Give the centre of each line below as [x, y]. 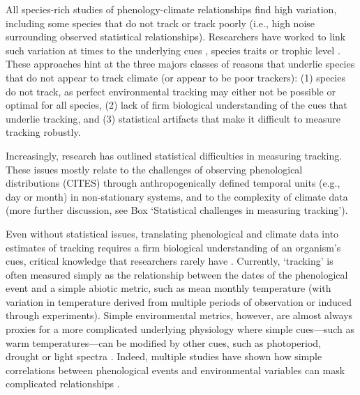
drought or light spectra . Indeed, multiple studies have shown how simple [164, 356]
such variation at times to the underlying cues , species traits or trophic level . [173, 50]
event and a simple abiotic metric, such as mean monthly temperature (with [168, 288]
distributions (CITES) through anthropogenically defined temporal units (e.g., [173, 183]
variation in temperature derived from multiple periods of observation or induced [179, 301]
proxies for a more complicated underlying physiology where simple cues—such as [180, 329]
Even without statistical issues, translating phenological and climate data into [172, 233]
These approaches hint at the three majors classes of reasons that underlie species [180, 64]
